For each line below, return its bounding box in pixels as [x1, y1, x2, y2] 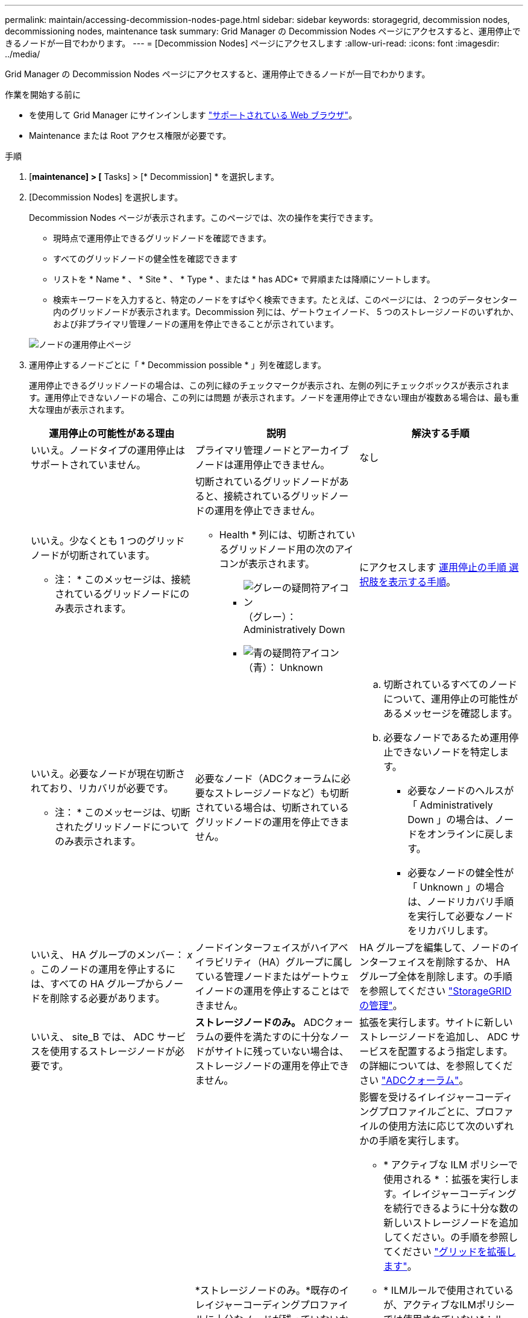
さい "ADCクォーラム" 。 [359, 1074, 469, 1086]
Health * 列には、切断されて [219, 529, 346, 541]
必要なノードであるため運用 [383, 731, 509, 743]
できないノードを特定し [393, 746, 500, 758]
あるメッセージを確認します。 [383, 707, 518, 719]
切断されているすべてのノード [383, 678, 518, 690]
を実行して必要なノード [407, 910, 514, 922]
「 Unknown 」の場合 [407, 881, 504, 893]
